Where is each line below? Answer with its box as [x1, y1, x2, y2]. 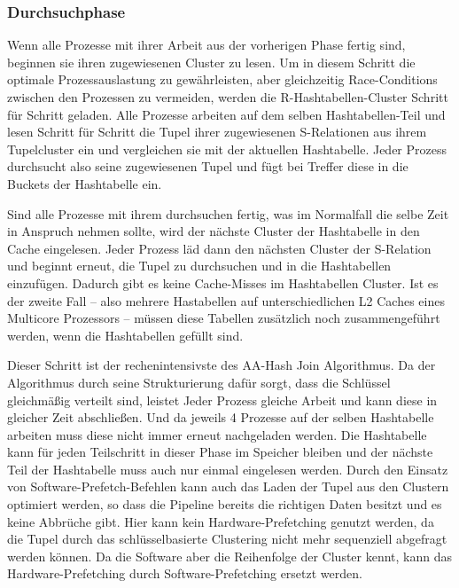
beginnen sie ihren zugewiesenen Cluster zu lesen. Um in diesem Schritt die [7, 52, 416, 71]
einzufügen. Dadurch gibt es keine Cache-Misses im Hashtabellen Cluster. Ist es [7, 273, 439, 292]
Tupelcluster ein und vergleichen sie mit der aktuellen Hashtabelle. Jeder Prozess [7, 139, 447, 158]
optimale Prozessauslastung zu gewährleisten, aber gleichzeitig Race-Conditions [7, 70, 438, 89]
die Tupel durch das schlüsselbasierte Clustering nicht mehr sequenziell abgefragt [7, 529, 447, 548]
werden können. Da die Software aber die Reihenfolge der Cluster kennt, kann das [7, 546, 453, 565]
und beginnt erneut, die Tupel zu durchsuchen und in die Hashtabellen [7, 256, 392, 275]
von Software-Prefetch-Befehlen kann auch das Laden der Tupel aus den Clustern [7, 477, 449, 496]
